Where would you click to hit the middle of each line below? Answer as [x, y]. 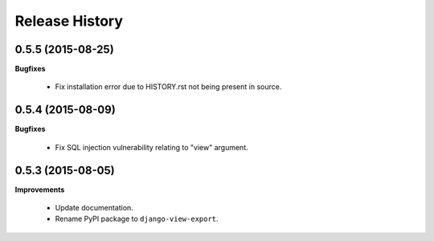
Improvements [40, 190]
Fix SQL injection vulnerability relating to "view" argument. [151, 147]
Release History [69, 21]
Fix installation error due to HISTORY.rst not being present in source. [168, 87]
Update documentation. [94, 208]
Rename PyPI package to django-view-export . [137, 219]
